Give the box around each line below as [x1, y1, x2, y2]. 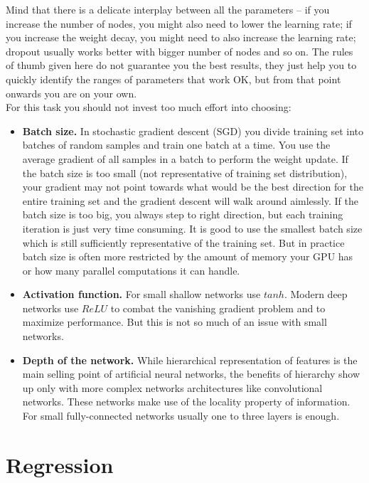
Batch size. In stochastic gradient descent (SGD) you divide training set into [22, 123, 363, 138]
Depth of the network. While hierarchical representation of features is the [22, 352, 358, 367]
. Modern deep [284, 287, 348, 302]
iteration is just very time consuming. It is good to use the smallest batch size [22, 221, 363, 235]
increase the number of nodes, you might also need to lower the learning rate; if [6, 16, 352, 31]
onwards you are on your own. [6, 85, 137, 100]
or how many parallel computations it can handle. [22, 262, 240, 277]
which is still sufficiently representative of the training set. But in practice [22, 235, 345, 250]
